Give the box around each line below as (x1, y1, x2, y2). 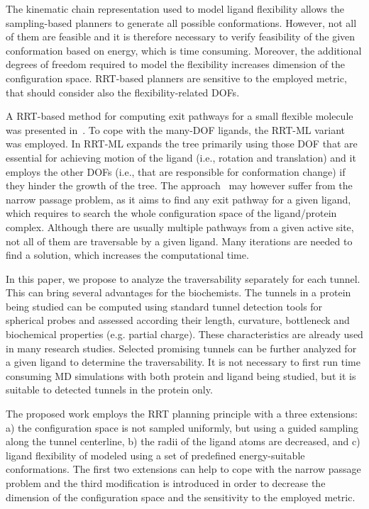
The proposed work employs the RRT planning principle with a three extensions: (6, 406, 358, 421)
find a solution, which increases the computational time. (6, 247, 249, 262)
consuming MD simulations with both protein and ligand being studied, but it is (6, 368, 356, 383)
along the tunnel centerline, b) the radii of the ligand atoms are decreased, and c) (6, 434, 360, 449)
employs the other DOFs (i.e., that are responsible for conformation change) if (6, 164, 346, 179)
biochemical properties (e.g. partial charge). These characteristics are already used (6, 327, 363, 342)
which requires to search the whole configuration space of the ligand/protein (6, 206, 337, 220)
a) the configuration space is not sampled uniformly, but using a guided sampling (6, 420, 359, 435)
